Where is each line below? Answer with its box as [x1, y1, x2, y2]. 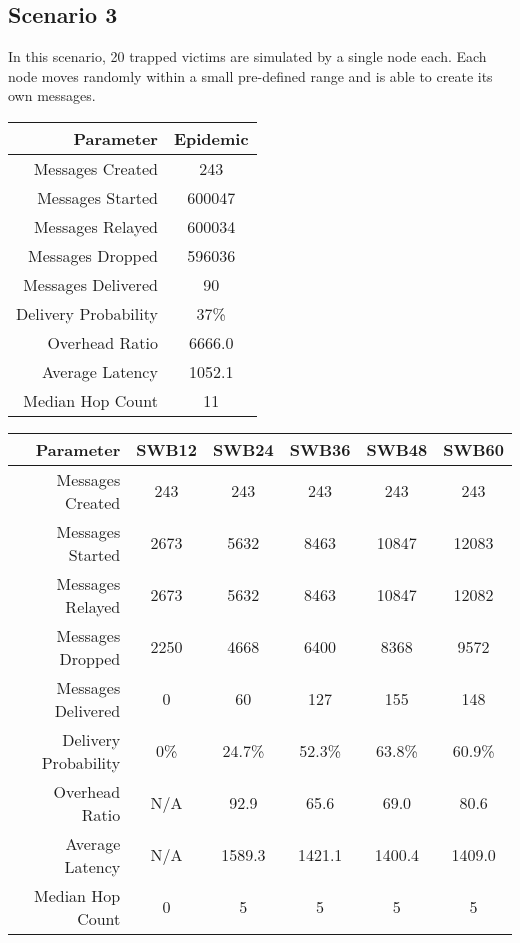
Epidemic [173, 126, 249, 150]
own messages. [8, 85, 96, 106]
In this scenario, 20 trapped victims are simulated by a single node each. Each [8, 46, 487, 67]
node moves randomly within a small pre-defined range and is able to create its [8, 65, 493, 86]
